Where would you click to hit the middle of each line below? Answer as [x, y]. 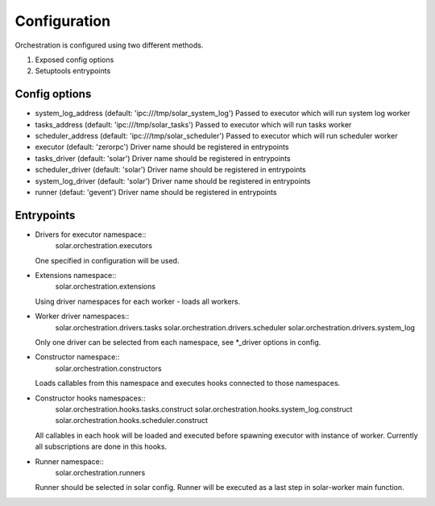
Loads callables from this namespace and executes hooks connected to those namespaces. [188, 384]
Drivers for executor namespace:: [91, 234]
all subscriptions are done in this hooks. [101, 446]
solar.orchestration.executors [104, 246]
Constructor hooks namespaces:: [90, 398]
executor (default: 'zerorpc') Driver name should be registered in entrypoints [162, 147]
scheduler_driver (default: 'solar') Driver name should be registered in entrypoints [170, 170]
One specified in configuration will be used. [107, 260]
